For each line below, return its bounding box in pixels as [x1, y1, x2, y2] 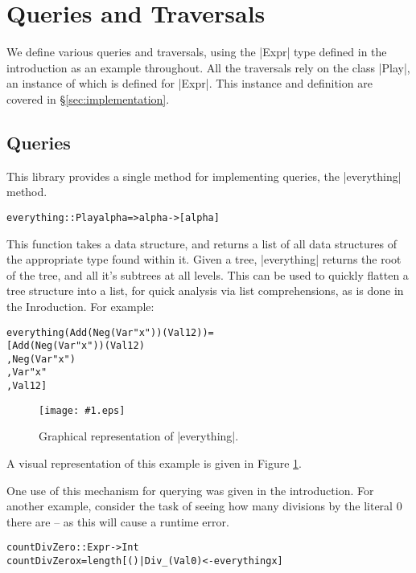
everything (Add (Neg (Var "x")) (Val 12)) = [6, 326, 214, 338]
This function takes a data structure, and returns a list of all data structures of [6, 235, 397, 252]
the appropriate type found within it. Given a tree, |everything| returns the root [6, 251, 402, 268]
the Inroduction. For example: [6, 297, 154, 314]
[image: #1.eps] [39, 404, 126, 416]
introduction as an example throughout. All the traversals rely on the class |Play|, [6, 59, 410, 76]
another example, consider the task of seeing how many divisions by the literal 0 [6, 497, 402, 514]
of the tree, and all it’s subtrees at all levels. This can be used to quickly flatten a [6, 266, 409, 283]
